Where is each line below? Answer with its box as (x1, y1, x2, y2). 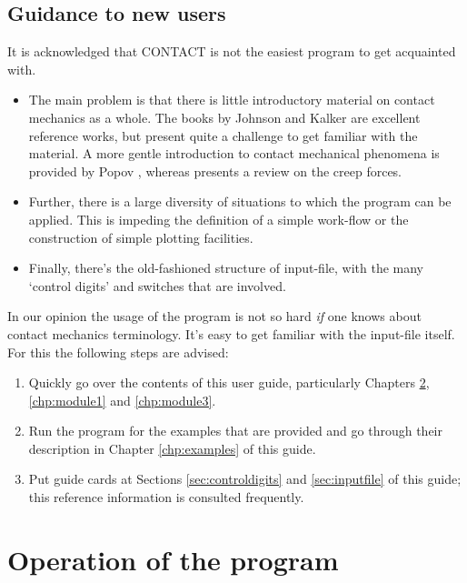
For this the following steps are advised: (7, 342, 229, 361)
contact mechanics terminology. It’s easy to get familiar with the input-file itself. (7, 324, 455, 343)
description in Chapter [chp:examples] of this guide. (28, 438, 316, 457)
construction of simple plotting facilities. (28, 227, 253, 246)
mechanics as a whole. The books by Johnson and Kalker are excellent (28, 107, 421, 126)
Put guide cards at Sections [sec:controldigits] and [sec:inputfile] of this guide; (28, 469, 462, 488)
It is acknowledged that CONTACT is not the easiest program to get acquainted (7, 42, 456, 61)
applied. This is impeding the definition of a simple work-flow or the (28, 209, 409, 228)
